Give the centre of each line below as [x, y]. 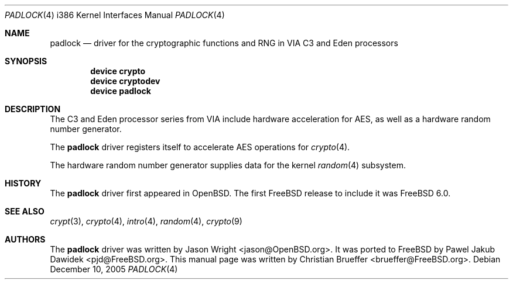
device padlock [121, 91]
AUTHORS [25, 239]
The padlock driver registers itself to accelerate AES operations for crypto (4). [200, 147]
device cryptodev [125, 81]
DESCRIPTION [33, 109]
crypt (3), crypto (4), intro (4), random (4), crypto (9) [146, 221]
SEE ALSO [25, 211]
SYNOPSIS [26, 61]
